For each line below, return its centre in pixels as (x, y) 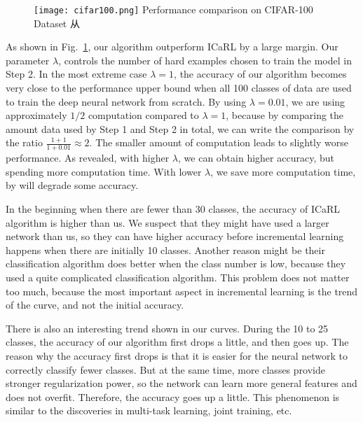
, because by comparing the (285, 115)
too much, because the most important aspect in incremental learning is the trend (182, 291)
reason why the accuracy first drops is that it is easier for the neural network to (177, 355)
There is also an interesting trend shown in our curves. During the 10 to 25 (167, 328)
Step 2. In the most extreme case (76, 74)
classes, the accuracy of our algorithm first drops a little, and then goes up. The (177, 342)
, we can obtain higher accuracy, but (256, 158)
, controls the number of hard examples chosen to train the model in (205, 60)
